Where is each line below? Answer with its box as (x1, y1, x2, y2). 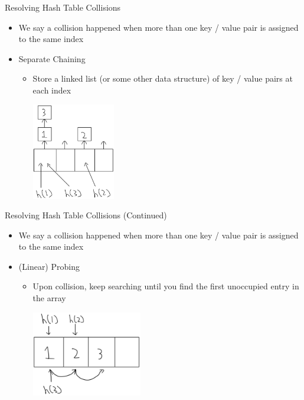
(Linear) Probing (18, 260, 80, 272)
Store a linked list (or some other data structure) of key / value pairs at (32, 72, 293, 85)
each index (32, 83, 71, 96)
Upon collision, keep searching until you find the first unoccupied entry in (32, 280, 299, 292)
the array (32, 292, 66, 304)
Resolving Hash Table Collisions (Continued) (5, 209, 167, 221)
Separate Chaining (18, 52, 86, 64)
